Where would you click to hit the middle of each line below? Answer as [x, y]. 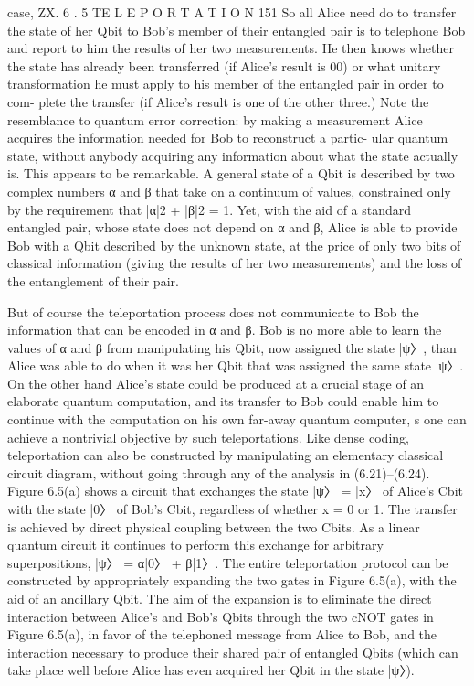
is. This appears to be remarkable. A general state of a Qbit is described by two [231, 173]
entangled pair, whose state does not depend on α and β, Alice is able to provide [232, 227]
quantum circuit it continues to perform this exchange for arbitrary [195, 545]
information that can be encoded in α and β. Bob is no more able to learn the [225, 330]
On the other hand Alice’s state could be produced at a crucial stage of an [216, 383]
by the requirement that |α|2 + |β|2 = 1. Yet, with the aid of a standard [210, 209]
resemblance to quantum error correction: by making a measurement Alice [215, 119]
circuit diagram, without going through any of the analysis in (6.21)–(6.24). [219, 472]
